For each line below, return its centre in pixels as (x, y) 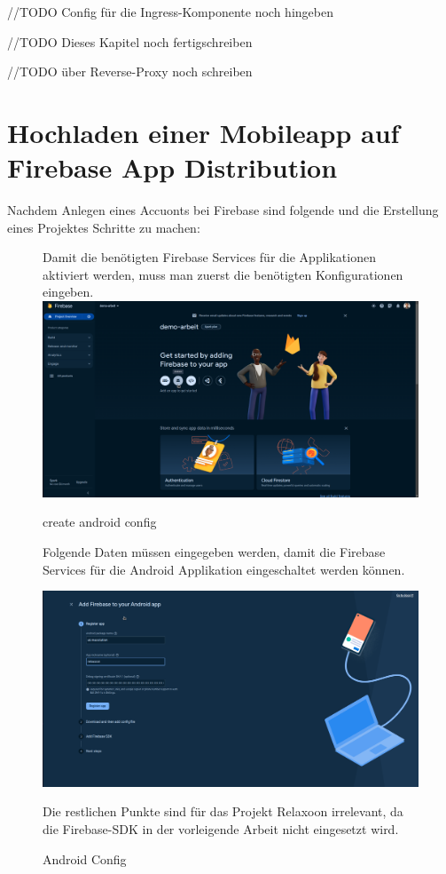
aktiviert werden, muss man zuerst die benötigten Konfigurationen (223, 274)
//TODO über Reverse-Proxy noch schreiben (130, 72)
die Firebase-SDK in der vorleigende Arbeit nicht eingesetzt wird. (221, 829)
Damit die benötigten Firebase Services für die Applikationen (209, 257)
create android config (100, 522)
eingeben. (68, 292)
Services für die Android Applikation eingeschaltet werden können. (224, 569)
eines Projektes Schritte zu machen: (104, 227)
